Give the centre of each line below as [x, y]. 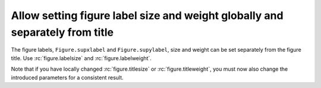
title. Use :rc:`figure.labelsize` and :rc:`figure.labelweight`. [81, 58]
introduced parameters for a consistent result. [67, 77]
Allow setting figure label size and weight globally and [147, 15]
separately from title [62, 32]
